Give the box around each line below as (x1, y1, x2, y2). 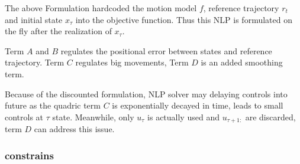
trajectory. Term (5, 56, 64, 68)
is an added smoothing (201, 56, 283, 68)
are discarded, (245, 110, 296, 123)
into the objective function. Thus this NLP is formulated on (75, 13, 292, 25)
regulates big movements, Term (75, 56, 189, 68)
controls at (5, 110, 44, 123)
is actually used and (147, 110, 220, 123)
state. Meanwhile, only (52, 110, 134, 123)
